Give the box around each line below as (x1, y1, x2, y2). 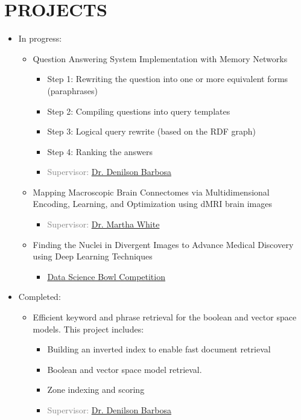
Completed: (18, 290, 61, 303)
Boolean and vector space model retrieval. (47, 363, 202, 375)
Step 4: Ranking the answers (47, 145, 153, 157)
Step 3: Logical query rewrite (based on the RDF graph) (47, 125, 256, 138)
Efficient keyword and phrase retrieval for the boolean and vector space (33, 311, 297, 323)
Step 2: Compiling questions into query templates (47, 104, 230, 117)
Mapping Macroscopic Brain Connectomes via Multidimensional (33, 185, 270, 198)
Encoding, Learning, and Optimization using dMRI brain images (33, 197, 272, 210)
